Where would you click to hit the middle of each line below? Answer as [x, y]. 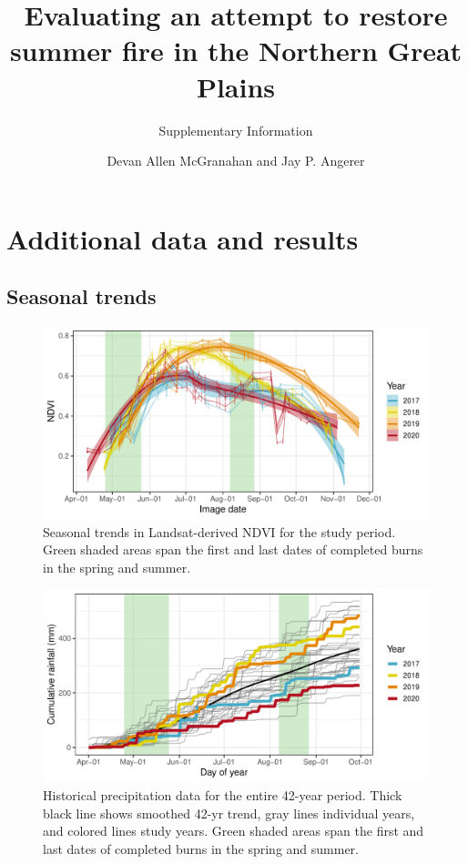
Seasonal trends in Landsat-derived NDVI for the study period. [219, 531]
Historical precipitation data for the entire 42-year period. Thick [223, 795]
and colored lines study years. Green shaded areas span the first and [234, 831]
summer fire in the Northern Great [236, 51]
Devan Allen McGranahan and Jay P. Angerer [236, 161]
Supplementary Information [236, 130]
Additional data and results [183, 238]
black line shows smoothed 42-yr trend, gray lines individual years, [229, 813]
